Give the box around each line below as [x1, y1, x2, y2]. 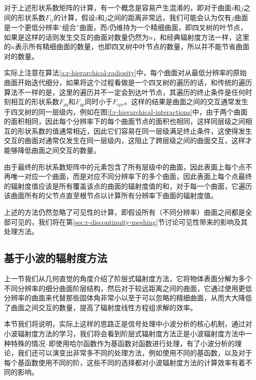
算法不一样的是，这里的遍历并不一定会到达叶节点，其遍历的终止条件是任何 [4, 87, 245, 97]
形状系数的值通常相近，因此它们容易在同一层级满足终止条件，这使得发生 [17, 125, 252, 136]
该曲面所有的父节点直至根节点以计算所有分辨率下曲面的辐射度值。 [4, 190, 218, 201]
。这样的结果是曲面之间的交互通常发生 [124, 96, 249, 107]
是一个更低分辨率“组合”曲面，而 [4, 22, 107, 32]
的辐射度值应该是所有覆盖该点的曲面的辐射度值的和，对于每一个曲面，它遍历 [4, 180, 252, 191]
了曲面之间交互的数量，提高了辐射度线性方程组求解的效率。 [4, 302, 197, 312]
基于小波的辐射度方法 [4, 250, 107, 265]
